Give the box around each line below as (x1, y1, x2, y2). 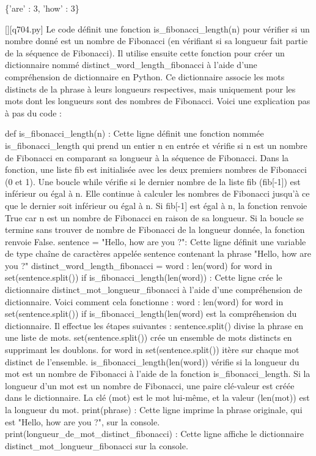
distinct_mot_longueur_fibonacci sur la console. (5, 439, 188, 452)
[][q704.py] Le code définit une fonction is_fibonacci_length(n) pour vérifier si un (5, 22, 310, 35)
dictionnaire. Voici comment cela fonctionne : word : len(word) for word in (5, 295, 284, 308)
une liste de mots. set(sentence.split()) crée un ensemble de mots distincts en (5, 331, 292, 344)
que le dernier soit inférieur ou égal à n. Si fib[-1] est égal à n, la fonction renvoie (5, 199, 307, 211)
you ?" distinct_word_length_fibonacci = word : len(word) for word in (5, 259, 273, 272)
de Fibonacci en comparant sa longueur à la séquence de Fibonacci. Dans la (5, 151, 289, 164)
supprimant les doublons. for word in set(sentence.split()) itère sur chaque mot (5, 343, 299, 356)
